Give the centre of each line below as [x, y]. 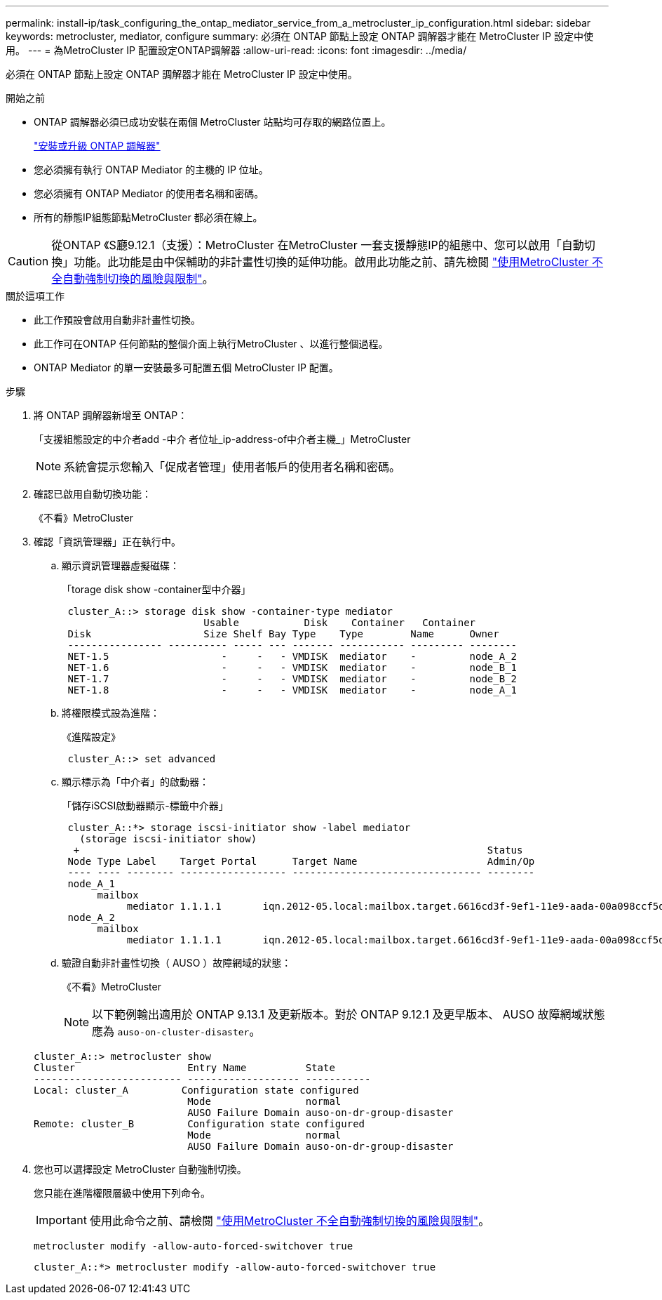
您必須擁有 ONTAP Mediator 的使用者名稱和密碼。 [149, 193]
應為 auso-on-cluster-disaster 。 [176, 1031]
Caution [28, 261]
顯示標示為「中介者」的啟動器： [135, 782]
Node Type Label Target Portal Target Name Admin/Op [301, 861]
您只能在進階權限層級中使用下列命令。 [122, 1193]
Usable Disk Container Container [340, 623]
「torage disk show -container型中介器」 [156, 589]
